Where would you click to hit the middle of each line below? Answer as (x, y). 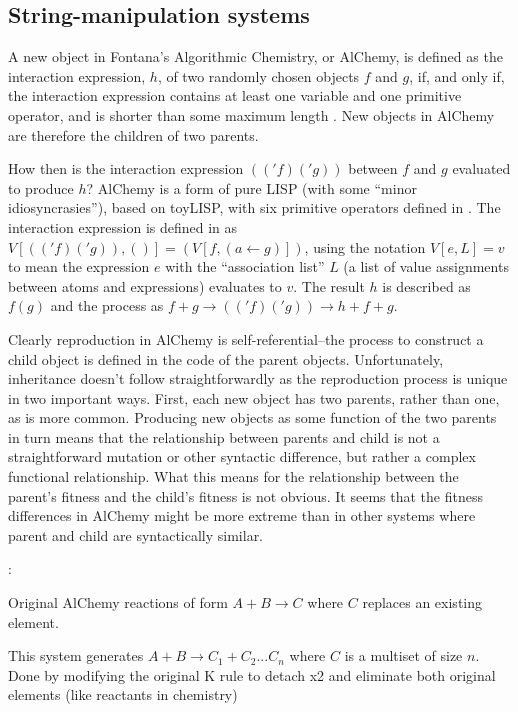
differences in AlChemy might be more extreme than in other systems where (242, 515)
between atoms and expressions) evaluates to (145, 285)
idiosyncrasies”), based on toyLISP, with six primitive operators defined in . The (254, 207)
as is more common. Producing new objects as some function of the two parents (252, 417)
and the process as (107, 305)
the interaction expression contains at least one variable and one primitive (235, 95)
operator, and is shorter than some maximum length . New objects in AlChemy (251, 114)
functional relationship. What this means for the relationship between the (233, 476)
